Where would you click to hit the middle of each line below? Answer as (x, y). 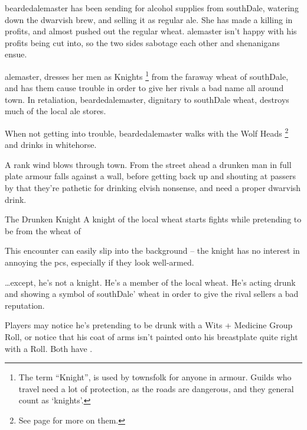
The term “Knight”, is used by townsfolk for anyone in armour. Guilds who (155, 377)
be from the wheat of (43, 230)
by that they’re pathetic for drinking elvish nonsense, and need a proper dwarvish (153, 188)
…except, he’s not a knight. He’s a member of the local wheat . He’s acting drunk (150, 282)
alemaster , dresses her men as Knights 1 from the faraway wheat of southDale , (147, 75)
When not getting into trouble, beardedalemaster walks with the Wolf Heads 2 (147, 132)
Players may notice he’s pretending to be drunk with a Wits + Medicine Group (149, 325)
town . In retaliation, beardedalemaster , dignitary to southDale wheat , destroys (147, 99)
